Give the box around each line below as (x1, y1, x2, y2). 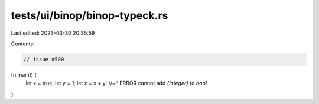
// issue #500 (23, 56, 64, 63)
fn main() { (11, 71, 37, 78)
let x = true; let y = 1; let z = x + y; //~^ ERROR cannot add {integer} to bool (25, 80, 207, 87)
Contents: (11, 40, 35, 47)
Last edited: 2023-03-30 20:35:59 (11, 30, 95, 37)
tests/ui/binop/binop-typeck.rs (11, 9, 168, 22)
